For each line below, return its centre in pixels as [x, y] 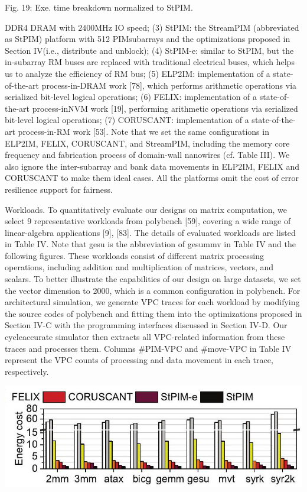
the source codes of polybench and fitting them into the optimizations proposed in [153, 313]
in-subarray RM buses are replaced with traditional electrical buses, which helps [150, 62]
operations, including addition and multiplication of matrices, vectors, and [139, 267]
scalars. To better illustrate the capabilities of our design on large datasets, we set [153, 279]
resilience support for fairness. [59, 189]
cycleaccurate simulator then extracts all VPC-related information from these [145, 337]
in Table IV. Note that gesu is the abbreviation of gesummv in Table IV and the [150, 244]
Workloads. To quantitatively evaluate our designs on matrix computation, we [146, 209]
